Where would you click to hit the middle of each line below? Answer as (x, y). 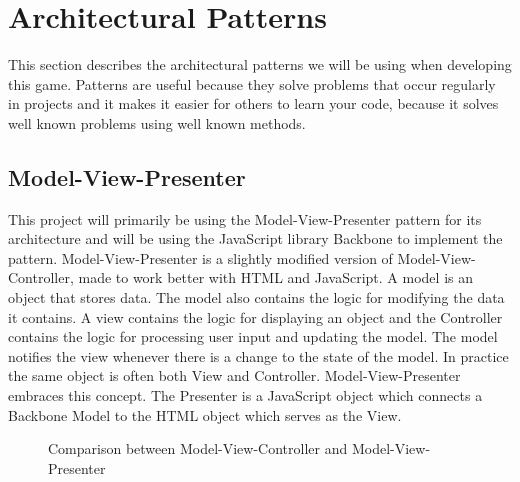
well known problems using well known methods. (157, 122)
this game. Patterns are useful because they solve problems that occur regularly (252, 83)
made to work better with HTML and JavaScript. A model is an (275, 277)
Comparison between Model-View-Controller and (198, 448)
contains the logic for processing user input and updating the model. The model (253, 336)
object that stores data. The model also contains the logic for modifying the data (256, 297)
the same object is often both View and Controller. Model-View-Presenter (234, 375)
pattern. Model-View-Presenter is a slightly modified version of (200, 257)
